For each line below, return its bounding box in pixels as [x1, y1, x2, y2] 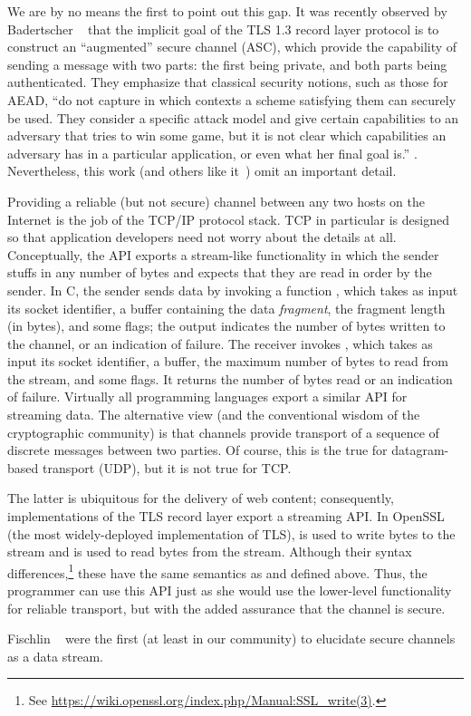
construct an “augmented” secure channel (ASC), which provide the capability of [7, 37, 457, 56]
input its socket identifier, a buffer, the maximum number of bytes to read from [7, 352, 448, 371]
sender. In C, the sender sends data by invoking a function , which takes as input [7, 280, 458, 299]
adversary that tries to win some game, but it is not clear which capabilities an [7, 126, 447, 145]
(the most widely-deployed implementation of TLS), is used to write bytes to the [7, 524, 456, 543]
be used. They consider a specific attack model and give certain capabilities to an [7, 108, 459, 127]
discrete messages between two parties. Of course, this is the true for [7, 440, 388, 460]
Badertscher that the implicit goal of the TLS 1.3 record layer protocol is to [7, 19, 439, 38]
